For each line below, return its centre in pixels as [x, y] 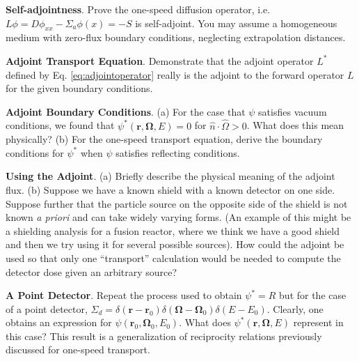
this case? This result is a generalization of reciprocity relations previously [164, 336]
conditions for [35, 152]
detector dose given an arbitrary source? [91, 271]
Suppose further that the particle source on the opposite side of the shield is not [177, 203]
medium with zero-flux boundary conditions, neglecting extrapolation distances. [176, 37]
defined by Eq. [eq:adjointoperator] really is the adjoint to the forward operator [175, 74]
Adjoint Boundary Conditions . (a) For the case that [126, 111]
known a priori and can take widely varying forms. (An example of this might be [178, 217]
